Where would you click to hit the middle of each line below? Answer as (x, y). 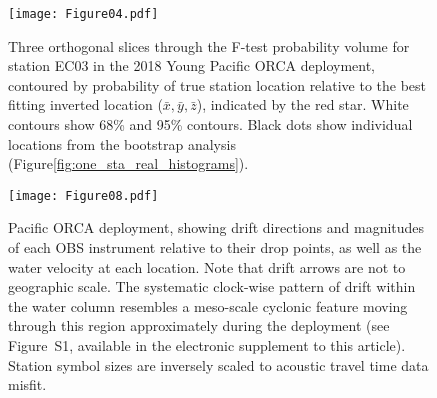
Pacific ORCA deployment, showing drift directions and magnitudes (216, 227)
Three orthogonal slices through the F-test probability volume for (209, 45)
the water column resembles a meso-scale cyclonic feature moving (208, 305)
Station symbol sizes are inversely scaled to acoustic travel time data (218, 364)
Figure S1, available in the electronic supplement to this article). (207, 345)
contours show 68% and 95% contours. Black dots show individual (210, 124)
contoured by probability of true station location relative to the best (217, 84)
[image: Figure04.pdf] (83, 14)
